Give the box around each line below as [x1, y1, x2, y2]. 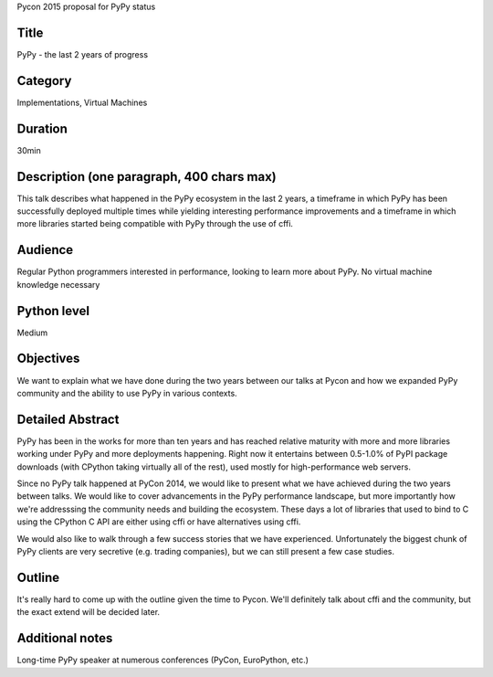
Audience [16, 242, 74, 258]
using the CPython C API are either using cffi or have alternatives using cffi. [16, 516, 301, 527]
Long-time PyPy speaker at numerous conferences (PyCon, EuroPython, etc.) [16, 654, 309, 666]
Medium [16, 327, 48, 338]
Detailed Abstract [16, 411, 120, 427]
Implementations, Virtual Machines [16, 97, 148, 108]
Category [16, 73, 72, 89]
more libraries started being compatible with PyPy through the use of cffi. [16, 218, 294, 229]
